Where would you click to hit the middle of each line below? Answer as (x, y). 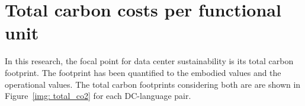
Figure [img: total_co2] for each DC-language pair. (98, 96)
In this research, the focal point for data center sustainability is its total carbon (149, 61)
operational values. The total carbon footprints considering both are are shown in (153, 84)
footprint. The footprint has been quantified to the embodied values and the (143, 72)
